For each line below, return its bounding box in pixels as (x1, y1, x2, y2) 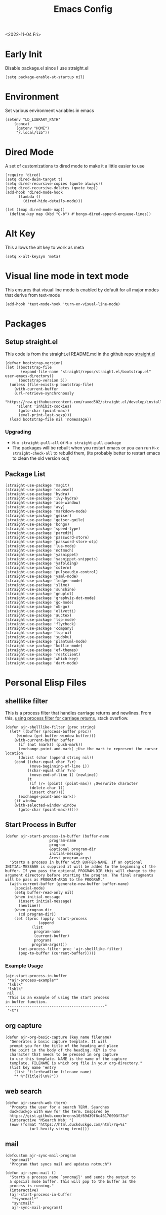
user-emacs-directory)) (5, 373, 54, 379)
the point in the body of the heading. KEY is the (9, 1048, 116, 1052)
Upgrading (5, 428, 31, 435)
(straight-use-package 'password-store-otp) (5, 539, 98, 544)
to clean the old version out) (12, 455, 70, 461)
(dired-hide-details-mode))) (23, 199, 83, 204)
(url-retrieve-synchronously (14, 390, 74, 396)
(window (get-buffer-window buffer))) (16, 733, 96, 738)
